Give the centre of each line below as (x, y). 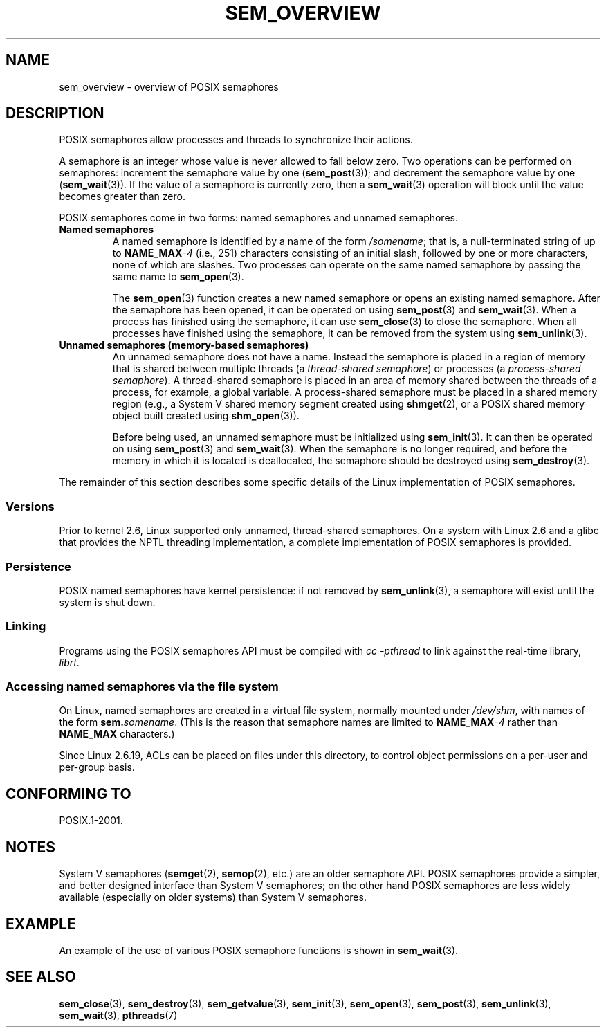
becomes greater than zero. (122, 196)
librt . (69, 662)
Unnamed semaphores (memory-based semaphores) (184, 345)
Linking (26, 627)
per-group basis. (97, 767)
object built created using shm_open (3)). (206, 416)
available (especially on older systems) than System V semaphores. (213, 897)
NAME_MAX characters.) (117, 734)
